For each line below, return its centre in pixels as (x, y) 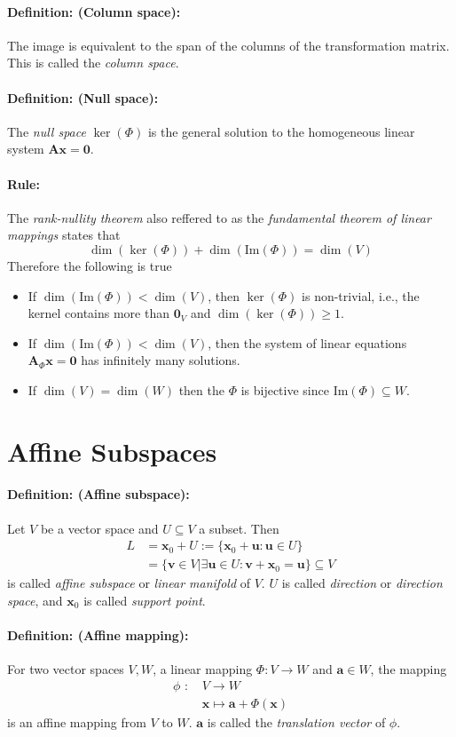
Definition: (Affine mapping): (98, 635)
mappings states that (64, 235)
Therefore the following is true (90, 265)
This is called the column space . (93, 63)
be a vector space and (99, 528)
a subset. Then (239, 528)
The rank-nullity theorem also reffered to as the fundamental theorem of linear (219, 217)
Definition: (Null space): (83, 97)
